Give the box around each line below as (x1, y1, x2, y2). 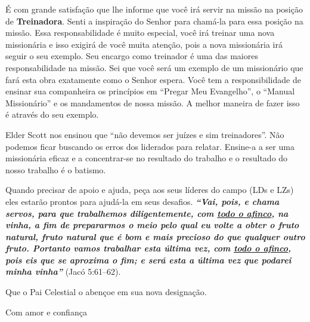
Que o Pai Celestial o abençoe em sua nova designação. (5, 286, 207, 298)
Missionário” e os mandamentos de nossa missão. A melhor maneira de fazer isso (5, 96, 300, 109)
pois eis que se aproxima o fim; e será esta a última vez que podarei (5, 253, 292, 266)
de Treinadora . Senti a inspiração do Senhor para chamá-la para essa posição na (5, 14, 303, 27)
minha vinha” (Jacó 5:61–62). (5, 265, 121, 278)
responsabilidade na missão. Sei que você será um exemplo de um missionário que (5, 61, 303, 73)
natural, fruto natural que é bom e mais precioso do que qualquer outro (5, 230, 305, 243)
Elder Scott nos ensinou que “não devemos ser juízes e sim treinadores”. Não (5, 128, 284, 140)
